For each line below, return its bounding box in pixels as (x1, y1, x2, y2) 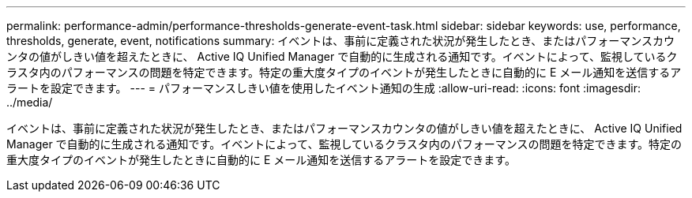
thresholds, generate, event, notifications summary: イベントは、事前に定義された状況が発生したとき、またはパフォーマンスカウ (6, 34, 675, 47)
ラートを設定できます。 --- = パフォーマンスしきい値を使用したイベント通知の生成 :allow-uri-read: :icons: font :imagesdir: (6, 81, 641, 95)
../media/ (6, 95, 53, 109)
